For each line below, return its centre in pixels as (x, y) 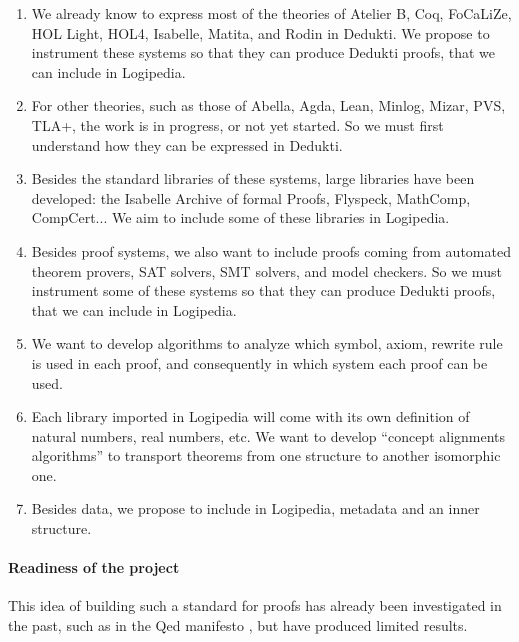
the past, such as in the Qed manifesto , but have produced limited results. (238, 625)
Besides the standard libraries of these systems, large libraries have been (253, 178)
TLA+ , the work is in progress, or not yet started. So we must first (237, 124)
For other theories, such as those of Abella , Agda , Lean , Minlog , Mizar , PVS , (268, 105)
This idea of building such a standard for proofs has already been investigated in (255, 605)
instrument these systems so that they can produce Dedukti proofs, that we (263, 52)
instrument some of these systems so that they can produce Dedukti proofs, (263, 290)
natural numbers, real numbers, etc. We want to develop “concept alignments (268, 435)
